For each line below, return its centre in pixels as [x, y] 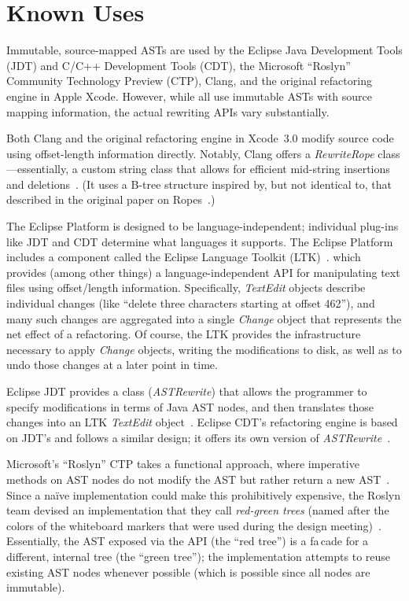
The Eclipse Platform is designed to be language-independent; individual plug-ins [203, 226]
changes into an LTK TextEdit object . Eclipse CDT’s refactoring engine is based [202, 422]
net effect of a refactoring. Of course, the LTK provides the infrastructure [184, 334]
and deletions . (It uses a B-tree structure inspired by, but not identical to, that [199, 184]
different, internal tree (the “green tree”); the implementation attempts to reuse [199, 556]
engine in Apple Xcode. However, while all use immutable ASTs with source [189, 96]
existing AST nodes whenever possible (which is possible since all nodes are [188, 572]
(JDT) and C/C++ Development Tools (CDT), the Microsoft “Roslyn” [179, 65]
